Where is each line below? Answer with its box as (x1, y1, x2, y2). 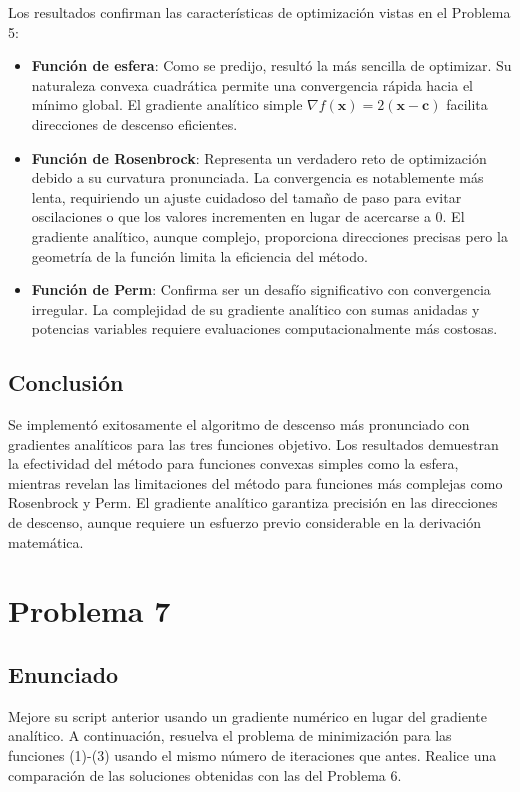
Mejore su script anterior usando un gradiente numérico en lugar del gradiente (8, 705, 487, 726)
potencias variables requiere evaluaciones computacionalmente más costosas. (31, 318, 498, 339)
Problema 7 (8, 590, 171, 631)
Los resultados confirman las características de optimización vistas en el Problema (8, 2, 511, 22)
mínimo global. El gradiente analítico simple (31, 94, 303, 115)
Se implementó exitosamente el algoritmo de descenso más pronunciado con (8, 414, 470, 435)
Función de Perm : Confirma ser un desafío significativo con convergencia (31, 279, 491, 300)
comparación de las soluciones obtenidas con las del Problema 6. (8, 764, 402, 785)
